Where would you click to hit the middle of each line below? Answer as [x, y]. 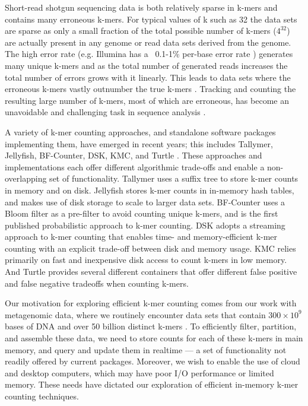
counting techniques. [42, 396]
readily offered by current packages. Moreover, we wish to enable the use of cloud [153, 361]
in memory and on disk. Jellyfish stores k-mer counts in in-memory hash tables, [150, 190]
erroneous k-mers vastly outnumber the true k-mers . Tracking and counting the [150, 89]
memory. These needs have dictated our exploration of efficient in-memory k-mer [152, 384]
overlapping [26, 178]
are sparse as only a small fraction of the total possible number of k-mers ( [141, 31]
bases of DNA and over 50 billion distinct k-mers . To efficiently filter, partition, [151, 326]
